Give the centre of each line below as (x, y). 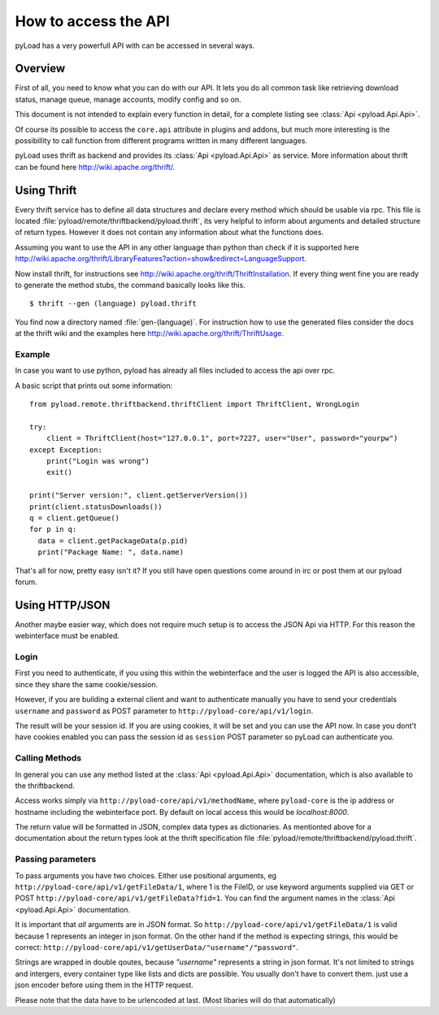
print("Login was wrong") (98, 461)
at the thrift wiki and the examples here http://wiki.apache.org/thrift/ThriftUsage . (150, 333)
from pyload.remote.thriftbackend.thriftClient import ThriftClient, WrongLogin (195, 404)
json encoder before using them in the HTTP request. (104, 985)
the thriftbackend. (45, 786)
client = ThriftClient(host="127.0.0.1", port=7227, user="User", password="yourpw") (222, 438)
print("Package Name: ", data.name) (111, 552)
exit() (59, 473)
